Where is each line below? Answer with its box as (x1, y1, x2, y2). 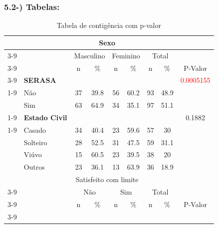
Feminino (112, 50, 140, 60)
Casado (23, 124, 46, 135)
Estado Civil (23, 112, 67, 122)
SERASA (23, 75, 56, 85)
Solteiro (23, 137, 47, 147)
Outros (23, 162, 45, 172)
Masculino (74, 50, 105, 60)
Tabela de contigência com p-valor (56, 20, 161, 30)
